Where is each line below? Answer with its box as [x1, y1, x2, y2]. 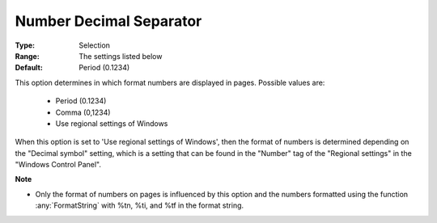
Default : [15, 63, 44, 73]
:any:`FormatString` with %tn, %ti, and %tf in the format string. [35, 200, 244, 210]
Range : [15, 51, 40, 61]
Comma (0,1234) [55, 107, 111, 117]
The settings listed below [78, 51, 163, 61]
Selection [78, 40, 111, 50]
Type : [15, 40, 36, 50]
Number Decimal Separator [15, 12, 202, 30]
